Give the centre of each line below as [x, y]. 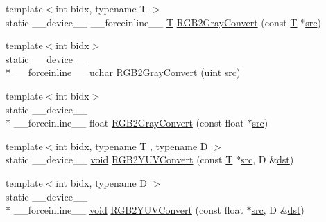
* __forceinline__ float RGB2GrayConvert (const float [125, 123]
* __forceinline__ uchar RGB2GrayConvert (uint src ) [123, 72]
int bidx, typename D [101, 182]
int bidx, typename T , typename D [132, 146]
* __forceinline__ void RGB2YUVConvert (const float [125, 210]
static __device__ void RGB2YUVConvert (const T [119, 159]
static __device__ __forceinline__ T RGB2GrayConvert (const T [152, 22]
